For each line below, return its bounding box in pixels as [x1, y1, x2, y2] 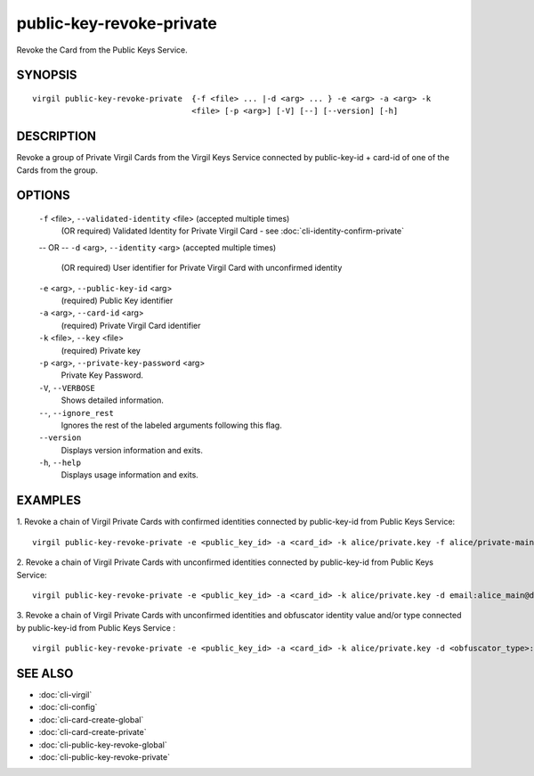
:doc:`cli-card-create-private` [38, 727, 147, 738]
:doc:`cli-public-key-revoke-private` [38, 751, 171, 762]
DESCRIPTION [16, 129, 97, 144]
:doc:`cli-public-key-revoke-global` [38, 739, 168, 750]
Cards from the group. [16, 165, 98, 176]
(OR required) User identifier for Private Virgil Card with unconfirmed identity [61, 263, 343, 274]
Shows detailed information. [61, 395, 164, 405]
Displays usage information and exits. [61, 470, 199, 480]
